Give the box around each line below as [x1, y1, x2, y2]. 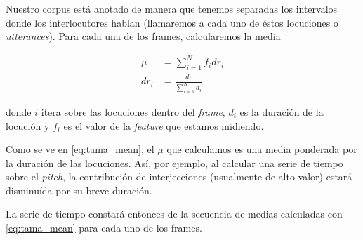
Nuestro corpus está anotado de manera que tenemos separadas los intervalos [6, 1, 338, 15]
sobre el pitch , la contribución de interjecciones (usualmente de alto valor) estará [6, 169, 352, 184]
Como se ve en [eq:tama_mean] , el [6, 142, 154, 156]
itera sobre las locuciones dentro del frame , [41, 104, 225, 119]
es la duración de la [239, 104, 324, 119]
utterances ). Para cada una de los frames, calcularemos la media [6, 29, 281, 44]
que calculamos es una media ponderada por [166, 142, 357, 156]
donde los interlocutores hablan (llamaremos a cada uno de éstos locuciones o [6, 15, 338, 29]
